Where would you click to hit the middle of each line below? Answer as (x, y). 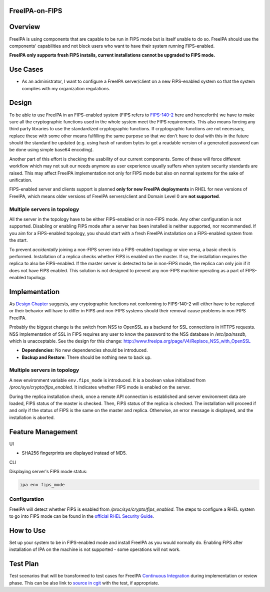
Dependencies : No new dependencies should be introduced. (85, 350)
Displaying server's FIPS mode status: (48, 471)
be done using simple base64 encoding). (51, 150)
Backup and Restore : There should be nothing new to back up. (87, 357)
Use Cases (26, 69)
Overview (25, 27)
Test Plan (24, 564)
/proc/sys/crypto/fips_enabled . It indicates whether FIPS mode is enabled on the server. (100, 387)
